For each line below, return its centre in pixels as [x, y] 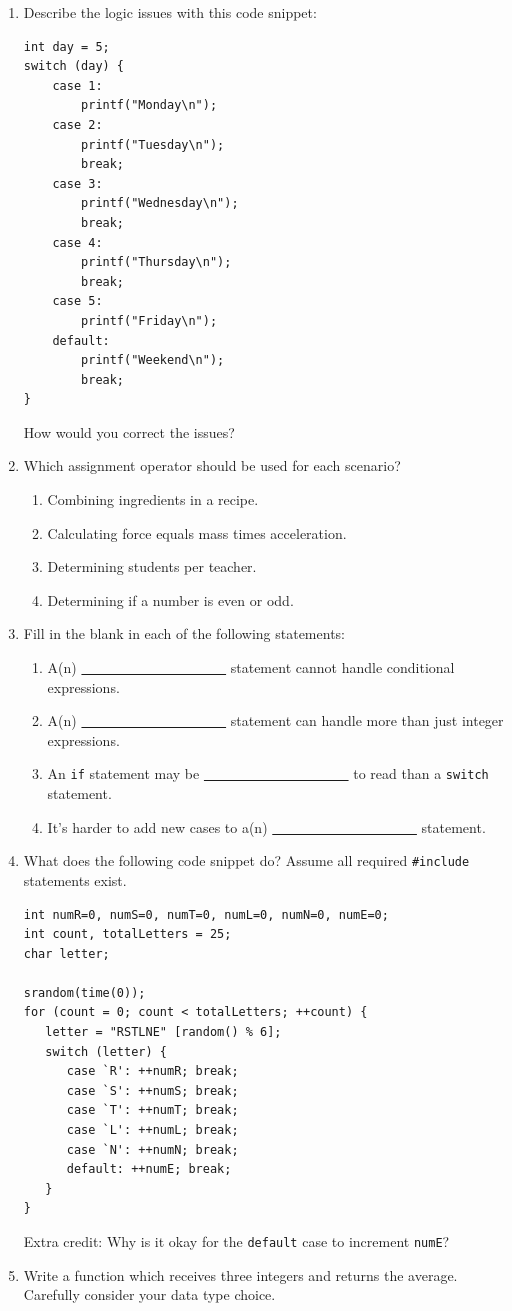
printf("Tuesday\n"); [153, 144]
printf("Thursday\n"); [156, 262]
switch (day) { [74, 66]
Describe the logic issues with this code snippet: [170, 12]
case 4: [77, 242]
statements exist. [75, 879]
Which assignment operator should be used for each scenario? [212, 465]
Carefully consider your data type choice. [149, 1294]
